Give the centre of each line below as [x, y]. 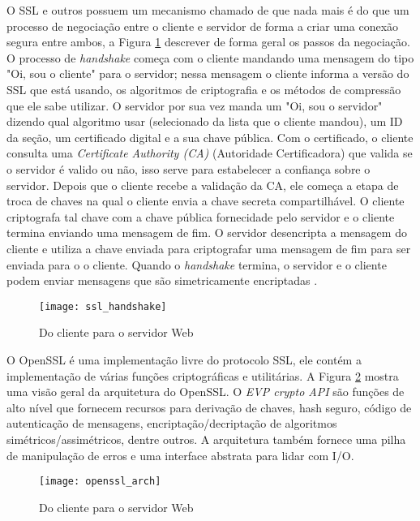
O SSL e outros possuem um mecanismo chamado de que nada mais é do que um [208, 10]
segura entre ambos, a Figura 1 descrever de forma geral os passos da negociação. [208, 42]
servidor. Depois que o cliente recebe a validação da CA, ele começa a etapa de [203, 185]
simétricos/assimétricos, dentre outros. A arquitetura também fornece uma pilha [206, 439]
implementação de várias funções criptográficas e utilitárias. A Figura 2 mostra [203, 375]
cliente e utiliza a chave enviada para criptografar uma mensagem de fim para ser [209, 248]
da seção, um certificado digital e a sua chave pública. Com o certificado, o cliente [210, 137]
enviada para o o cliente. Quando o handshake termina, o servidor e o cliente [197, 264]
